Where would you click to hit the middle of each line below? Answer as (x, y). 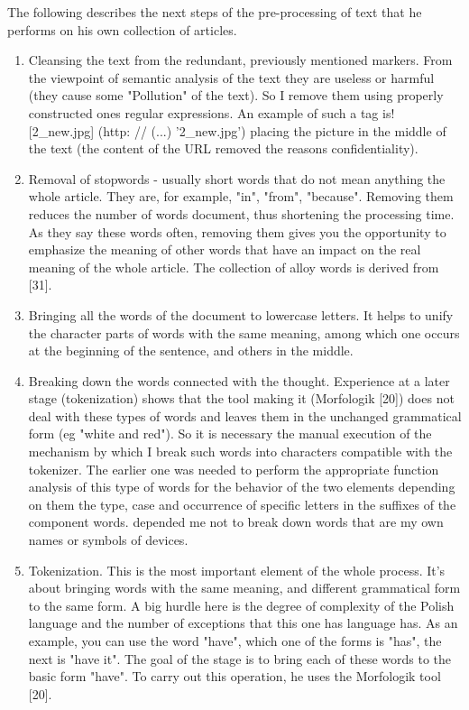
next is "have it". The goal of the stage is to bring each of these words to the (239, 658)
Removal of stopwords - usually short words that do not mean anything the (237, 178)
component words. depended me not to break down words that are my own (236, 522)
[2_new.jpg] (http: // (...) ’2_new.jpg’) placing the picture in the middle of (237, 130)
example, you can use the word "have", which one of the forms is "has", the (235, 641)
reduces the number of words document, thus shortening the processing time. (241, 213)
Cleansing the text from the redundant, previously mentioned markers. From (240, 60)
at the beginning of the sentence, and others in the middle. (191, 350)
